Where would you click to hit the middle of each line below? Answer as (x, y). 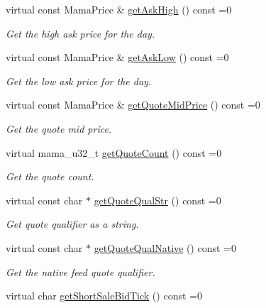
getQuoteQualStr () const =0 (157, 200)
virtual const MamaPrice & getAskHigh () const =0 (119, 9)
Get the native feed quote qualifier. (81, 271)
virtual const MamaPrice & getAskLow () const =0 (117, 57)
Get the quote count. (50, 176)
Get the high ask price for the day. (81, 33)
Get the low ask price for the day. (79, 81)
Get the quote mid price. (59, 128)
